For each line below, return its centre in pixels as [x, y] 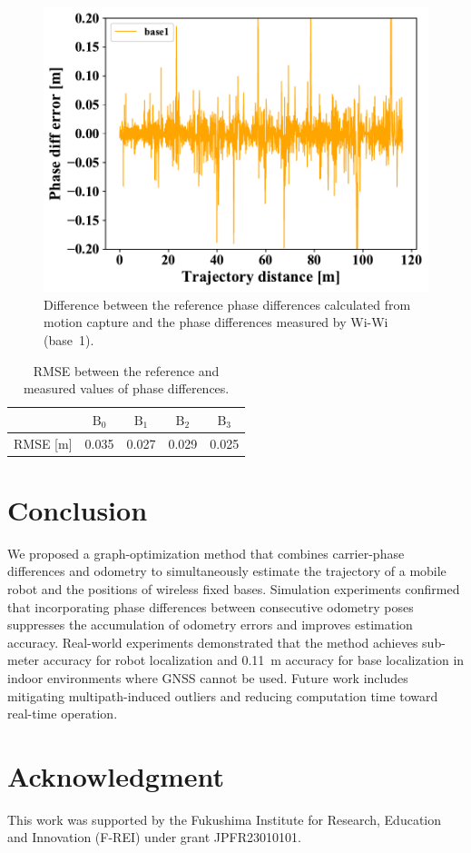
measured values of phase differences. [126, 388]
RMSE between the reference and [126, 370]
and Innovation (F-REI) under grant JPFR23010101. [154, 837]
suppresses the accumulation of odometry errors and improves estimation [210, 625]
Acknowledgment [116, 775]
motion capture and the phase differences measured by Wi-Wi [216, 322]
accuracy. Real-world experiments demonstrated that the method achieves [213, 642]
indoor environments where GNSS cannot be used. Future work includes [208, 677]
